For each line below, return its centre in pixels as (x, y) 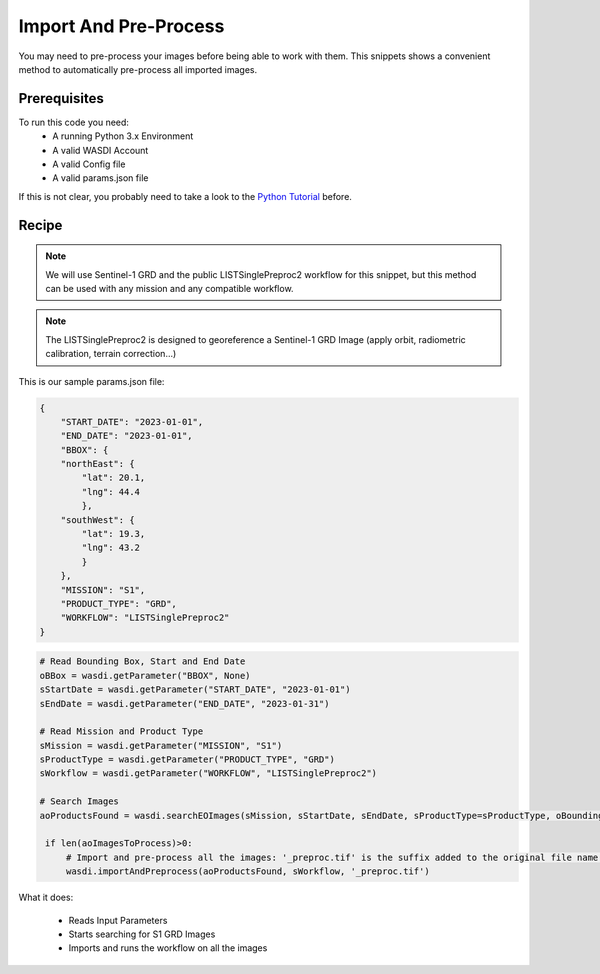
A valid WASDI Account (100, 150)
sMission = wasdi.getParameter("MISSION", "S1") (161, 745)
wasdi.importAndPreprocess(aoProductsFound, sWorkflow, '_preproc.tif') (247, 871)
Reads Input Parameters (118, 920)
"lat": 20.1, (113, 478)
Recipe (40, 225)
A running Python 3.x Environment (123, 136)
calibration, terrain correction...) (111, 354)
